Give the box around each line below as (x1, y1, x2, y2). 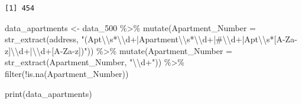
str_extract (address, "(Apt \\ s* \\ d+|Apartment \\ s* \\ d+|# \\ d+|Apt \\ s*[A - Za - (5, 33, 297, 45)
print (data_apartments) (5, 87, 92, 99)
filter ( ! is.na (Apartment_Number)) (5, 67, 129, 79)
